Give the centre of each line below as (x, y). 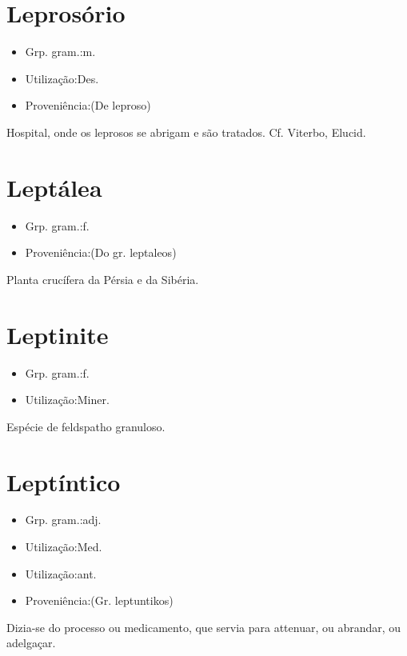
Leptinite (58, 334)
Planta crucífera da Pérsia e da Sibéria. (103, 279)
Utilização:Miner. (67, 400)
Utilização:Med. (64, 547)
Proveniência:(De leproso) (88, 105)
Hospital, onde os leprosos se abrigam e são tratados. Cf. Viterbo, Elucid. (186, 132)
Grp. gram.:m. (60, 52)
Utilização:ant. (61, 573)
